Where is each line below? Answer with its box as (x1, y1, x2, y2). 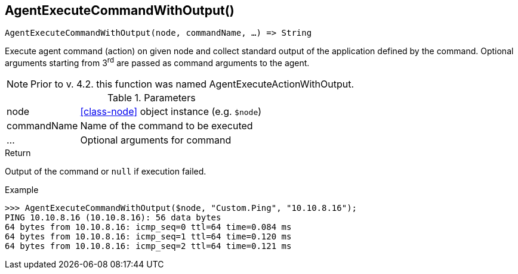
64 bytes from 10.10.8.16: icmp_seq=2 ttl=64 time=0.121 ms (5, 241, 292, 251)
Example (5, 185, 39, 195)
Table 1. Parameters (107, 92, 196, 104)
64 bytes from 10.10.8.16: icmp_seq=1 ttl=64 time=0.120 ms (5, 232, 292, 242)
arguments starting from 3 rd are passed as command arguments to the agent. (5, 56, 310, 68)
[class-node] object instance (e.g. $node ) (80, 105, 262, 118)
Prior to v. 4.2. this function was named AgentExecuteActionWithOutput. (30, 78, 354, 91)
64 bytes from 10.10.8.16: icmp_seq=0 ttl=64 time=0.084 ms (5, 222, 292, 232)
